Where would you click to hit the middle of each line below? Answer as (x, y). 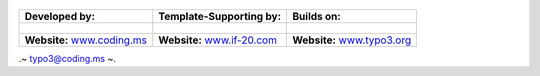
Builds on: (317, 16)
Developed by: (59, 16)
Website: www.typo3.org (352, 40)
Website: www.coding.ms (85, 40)
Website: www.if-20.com (217, 40)
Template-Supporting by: (220, 16)
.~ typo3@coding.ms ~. (67, 58)
